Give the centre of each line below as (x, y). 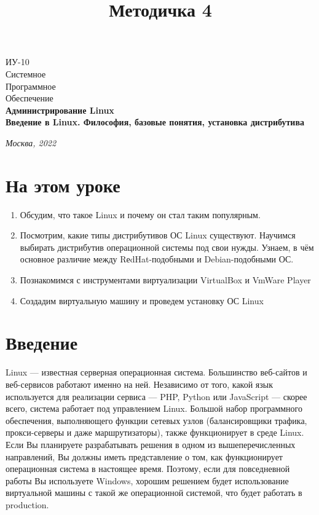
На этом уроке (63, 185)
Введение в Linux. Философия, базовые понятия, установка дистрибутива (155, 122)
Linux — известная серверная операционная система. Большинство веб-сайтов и (156, 372)
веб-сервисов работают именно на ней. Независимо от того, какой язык (140, 384)
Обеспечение (30, 98)
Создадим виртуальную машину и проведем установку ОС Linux (142, 300)
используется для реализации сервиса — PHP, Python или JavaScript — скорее (156, 396)
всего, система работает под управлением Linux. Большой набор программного (154, 408)
